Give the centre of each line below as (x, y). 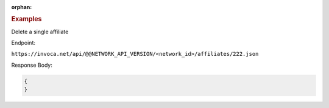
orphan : (22, 7)
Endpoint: (23, 43)
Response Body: (32, 65)
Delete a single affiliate (40, 32)
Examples (27, 19)
